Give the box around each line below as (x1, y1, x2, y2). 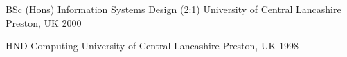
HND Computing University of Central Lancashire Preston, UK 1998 (6, 38, 299, 53)
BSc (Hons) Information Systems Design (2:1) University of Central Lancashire (6, 2, 341, 16)
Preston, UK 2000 (6, 15, 82, 30)
